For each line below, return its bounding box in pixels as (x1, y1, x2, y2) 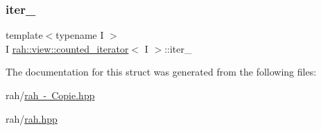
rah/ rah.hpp (6, 111, 58, 125)
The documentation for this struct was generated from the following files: (6, 64, 317, 79)
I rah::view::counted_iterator (6, 41, 129, 55)
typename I (55, 28, 104, 42)
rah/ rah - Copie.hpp (6, 88, 95, 102)
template (6, 28, 43, 42)
